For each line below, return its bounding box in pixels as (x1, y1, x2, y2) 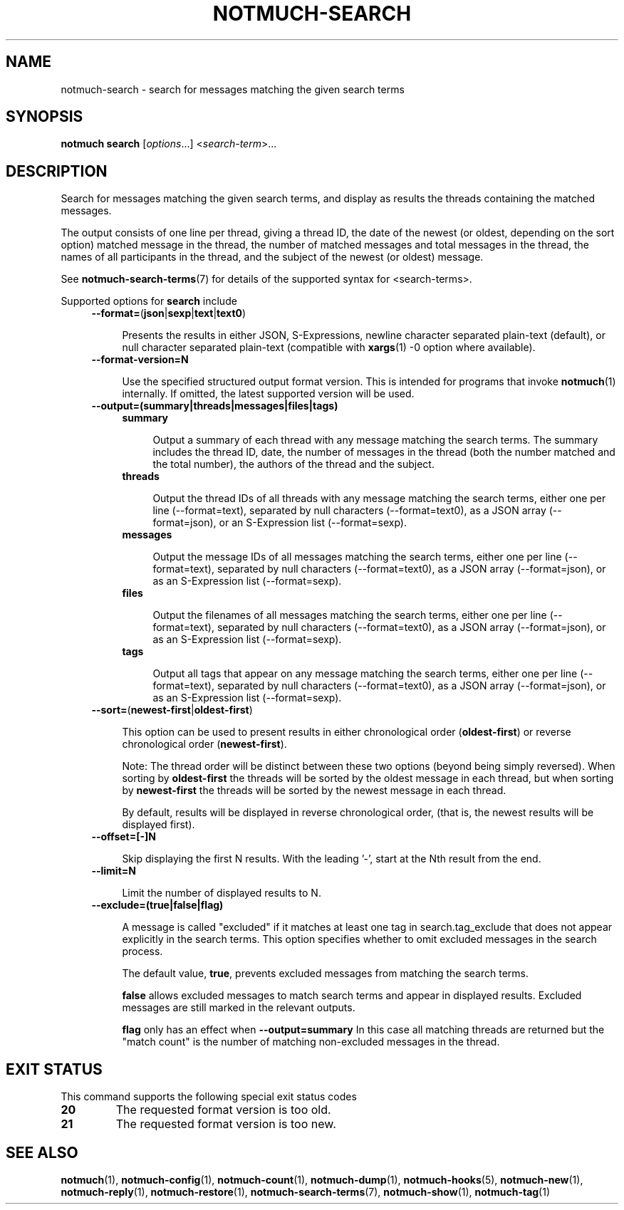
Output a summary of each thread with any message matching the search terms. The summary (152, 434, 598, 447)
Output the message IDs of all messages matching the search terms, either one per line (152, 551, 562, 563)
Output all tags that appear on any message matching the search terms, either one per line (152, 667, 578, 680)
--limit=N (91, 865, 136, 877)
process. (122, 945, 163, 958)
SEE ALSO (6, 1143, 78, 1162)
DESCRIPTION (6, 162, 108, 180)
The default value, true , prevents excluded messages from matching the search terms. (122, 967, 529, 980)
